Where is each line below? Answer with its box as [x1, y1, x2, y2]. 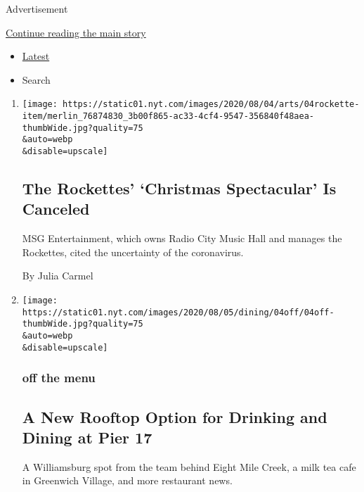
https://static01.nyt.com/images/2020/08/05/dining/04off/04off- [22, 307, 334, 317]
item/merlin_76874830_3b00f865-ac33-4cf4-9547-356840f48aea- [22, 111, 315, 122]
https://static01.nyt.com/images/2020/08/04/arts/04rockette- [63, 99, 360, 110]
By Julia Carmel [22, 268, 93, 283]
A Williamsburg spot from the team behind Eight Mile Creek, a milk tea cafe [22, 459, 356, 474]
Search [22, 72, 51, 87]
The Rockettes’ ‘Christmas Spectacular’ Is [22, 177, 337, 199]
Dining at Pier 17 [22, 426, 152, 448]
